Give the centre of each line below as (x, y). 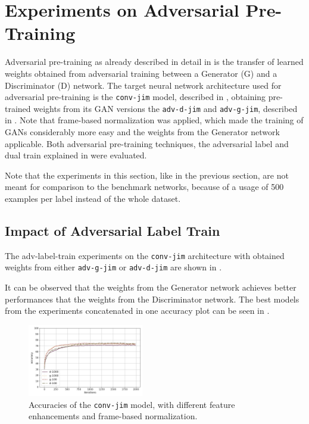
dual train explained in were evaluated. (76, 155)
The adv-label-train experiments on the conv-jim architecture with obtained (145, 255)
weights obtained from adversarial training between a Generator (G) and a (141, 73)
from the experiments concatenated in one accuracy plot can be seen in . (137, 311)
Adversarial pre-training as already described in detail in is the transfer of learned (154, 62)
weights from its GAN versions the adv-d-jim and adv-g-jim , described (166, 108)
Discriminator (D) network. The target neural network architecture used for (143, 85)
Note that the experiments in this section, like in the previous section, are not (147, 175)
